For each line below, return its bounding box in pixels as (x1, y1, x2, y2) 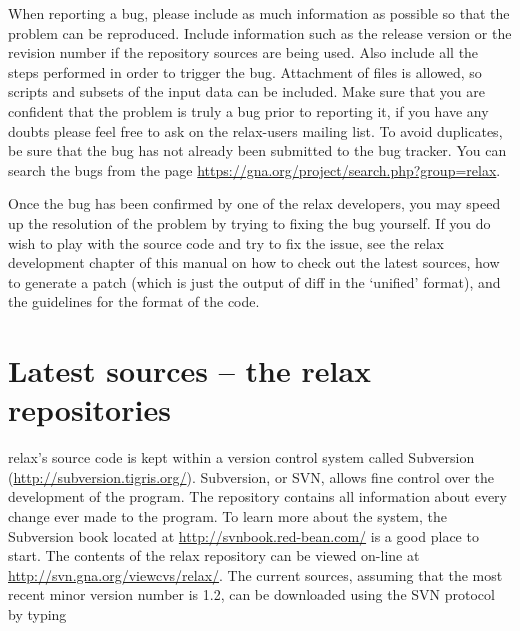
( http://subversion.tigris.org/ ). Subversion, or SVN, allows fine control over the (8, 466, 495, 487)
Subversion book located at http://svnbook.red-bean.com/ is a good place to (8, 525, 479, 546)
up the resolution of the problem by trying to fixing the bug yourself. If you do (8, 212, 491, 233)
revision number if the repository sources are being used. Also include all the (8, 42, 479, 63)
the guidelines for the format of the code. (8, 291, 260, 312)
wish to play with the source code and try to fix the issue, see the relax (8, 232, 445, 253)
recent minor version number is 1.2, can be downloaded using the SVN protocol (8, 584, 495, 605)
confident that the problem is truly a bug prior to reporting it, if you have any (8, 100, 489, 121)
